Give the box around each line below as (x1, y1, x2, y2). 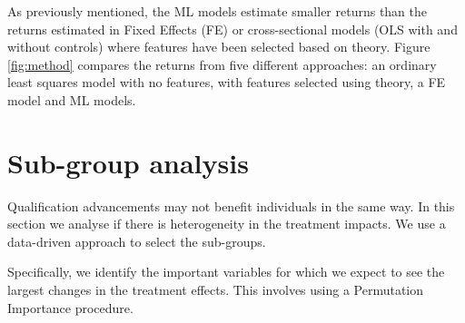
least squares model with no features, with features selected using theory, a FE (7, 73, 446, 92)
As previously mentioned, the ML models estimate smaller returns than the (7, 2, 428, 20)
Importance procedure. (7, 298, 134, 317)
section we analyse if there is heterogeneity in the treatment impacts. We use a (7, 214, 446, 233)
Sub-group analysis (7, 143, 249, 181)
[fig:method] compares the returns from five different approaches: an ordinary (7, 54, 437, 73)
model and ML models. (7, 90, 136, 109)
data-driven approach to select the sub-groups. (7, 231, 266, 250)
